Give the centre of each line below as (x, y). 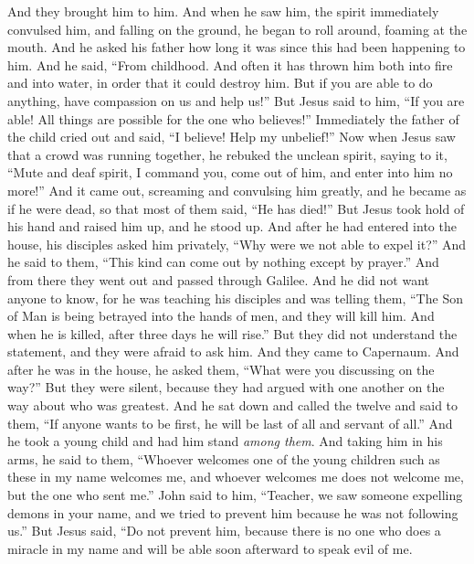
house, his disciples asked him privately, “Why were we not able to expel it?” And (237, 244)
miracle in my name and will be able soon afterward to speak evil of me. (210, 548)
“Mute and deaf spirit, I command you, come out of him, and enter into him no (230, 172)
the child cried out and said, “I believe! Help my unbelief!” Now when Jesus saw (232, 137)
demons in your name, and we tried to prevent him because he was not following (233, 512)
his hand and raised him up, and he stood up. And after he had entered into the (232, 226)
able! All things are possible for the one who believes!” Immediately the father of (233, 118)
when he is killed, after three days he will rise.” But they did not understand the (232, 333)
